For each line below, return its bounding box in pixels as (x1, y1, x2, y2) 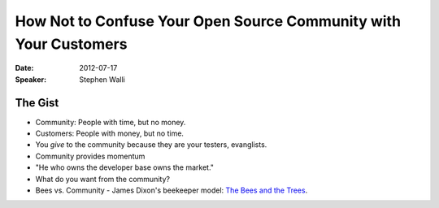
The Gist (15, 96, 59, 110)
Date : (15, 63, 34, 73)
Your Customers (15, 35, 128, 53)
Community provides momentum (35, 151, 146, 161)
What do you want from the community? (35, 174, 171, 184)
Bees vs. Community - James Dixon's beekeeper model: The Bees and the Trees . (35, 185, 308, 195)
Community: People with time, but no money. (35, 117, 186, 127)
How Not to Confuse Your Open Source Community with (15, 12, 402, 30)
